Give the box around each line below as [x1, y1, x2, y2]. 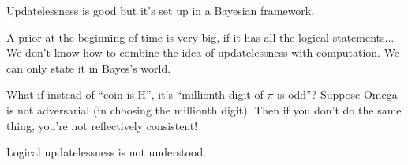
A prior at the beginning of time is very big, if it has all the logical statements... [6, 28, 395, 45]
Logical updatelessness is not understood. [6, 144, 207, 160]
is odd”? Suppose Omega [277, 86, 398, 103]
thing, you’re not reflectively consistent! [6, 117, 198, 133]
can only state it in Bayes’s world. [6, 59, 171, 76]
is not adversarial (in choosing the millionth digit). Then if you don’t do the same [6, 101, 402, 118]
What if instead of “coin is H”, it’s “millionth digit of [6, 86, 264, 103]
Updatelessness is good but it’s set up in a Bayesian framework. [6, 2, 315, 18]
